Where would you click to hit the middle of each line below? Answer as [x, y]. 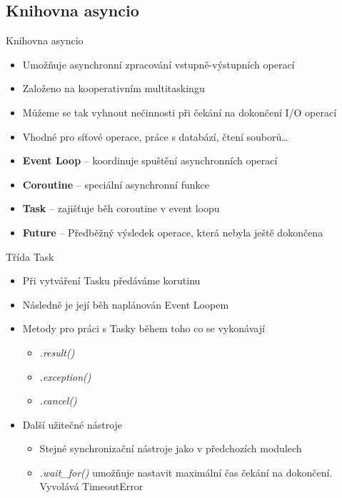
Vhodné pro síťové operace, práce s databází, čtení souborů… [155, 136]
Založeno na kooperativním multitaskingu [114, 88]
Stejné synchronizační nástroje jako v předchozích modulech [171, 448]
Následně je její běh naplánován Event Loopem [126, 304]
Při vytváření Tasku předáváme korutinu [111, 280]
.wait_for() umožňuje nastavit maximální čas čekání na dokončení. [186, 472]
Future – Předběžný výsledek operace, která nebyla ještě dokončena [173, 232]
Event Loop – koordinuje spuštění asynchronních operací [150, 160]
